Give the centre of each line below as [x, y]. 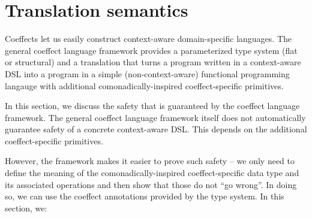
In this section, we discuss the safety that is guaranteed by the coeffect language [152, 106]
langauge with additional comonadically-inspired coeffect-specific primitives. [144, 85]
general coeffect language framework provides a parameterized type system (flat [151, 50]
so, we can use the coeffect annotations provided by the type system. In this [145, 196]
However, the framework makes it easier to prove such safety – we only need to [150, 161]
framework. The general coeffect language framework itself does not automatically [155, 117]
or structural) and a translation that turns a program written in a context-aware [153, 62]
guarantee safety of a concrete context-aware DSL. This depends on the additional [156, 129]
